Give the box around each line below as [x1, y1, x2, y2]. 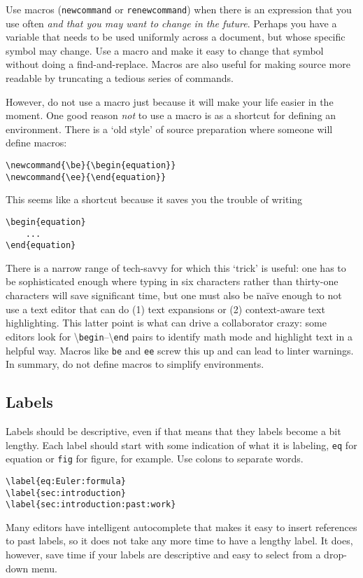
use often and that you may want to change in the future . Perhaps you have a [6, 15, 337, 30]
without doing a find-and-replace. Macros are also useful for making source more [6, 57, 350, 71]
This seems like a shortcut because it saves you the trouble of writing [6, 192, 303, 207]
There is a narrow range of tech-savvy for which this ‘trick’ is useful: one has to [6, 260, 346, 275]
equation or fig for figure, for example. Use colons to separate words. [6, 451, 304, 466]
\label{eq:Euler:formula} [6, 476, 126, 486]
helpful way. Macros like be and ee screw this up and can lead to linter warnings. [6, 343, 354, 357]
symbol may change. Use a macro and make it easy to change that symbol [6, 43, 324, 57]
